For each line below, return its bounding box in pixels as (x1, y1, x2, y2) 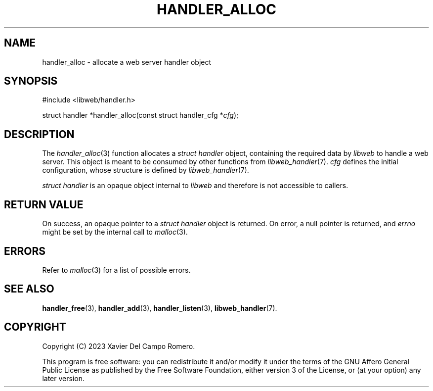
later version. (42, 374, 85, 383)
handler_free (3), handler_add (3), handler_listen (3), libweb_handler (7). (42, 303, 277, 312)
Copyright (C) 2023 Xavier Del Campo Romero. (42, 342, 195, 350)
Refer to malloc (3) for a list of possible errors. (42, 265, 191, 274)
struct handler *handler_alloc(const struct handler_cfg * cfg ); (42, 111, 239, 120)
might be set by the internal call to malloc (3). (42, 228, 188, 237)
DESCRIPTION (4, 128, 75, 141)
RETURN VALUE (4, 198, 84, 211)
